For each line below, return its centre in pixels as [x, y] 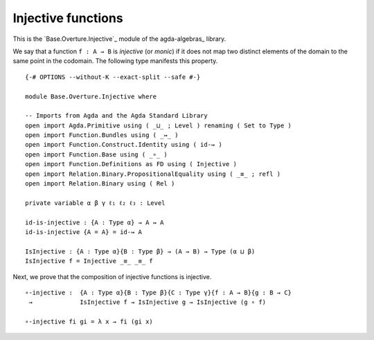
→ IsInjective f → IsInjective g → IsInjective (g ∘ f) [148, 302]
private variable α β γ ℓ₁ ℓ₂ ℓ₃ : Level [95, 203]
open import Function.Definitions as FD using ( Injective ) [131, 164]
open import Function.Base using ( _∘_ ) [96, 154]
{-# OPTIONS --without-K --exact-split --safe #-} [113, 77]
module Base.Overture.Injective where [91, 96]
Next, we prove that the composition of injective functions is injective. [112, 276]
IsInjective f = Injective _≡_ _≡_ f [89, 261]
